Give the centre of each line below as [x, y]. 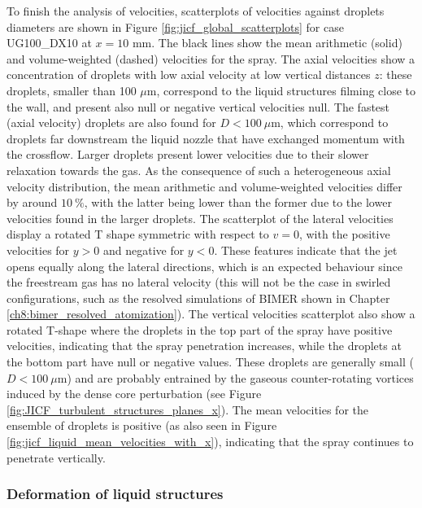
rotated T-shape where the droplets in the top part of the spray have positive [200, 329]
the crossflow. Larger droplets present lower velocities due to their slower [188, 154]
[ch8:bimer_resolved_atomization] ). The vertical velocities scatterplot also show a [211, 314]
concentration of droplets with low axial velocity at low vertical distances [189, 74]
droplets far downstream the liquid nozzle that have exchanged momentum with [206, 138]
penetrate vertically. [56, 457]
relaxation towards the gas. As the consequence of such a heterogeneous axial [199, 170]
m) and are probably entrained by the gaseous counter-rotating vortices [235, 377]
